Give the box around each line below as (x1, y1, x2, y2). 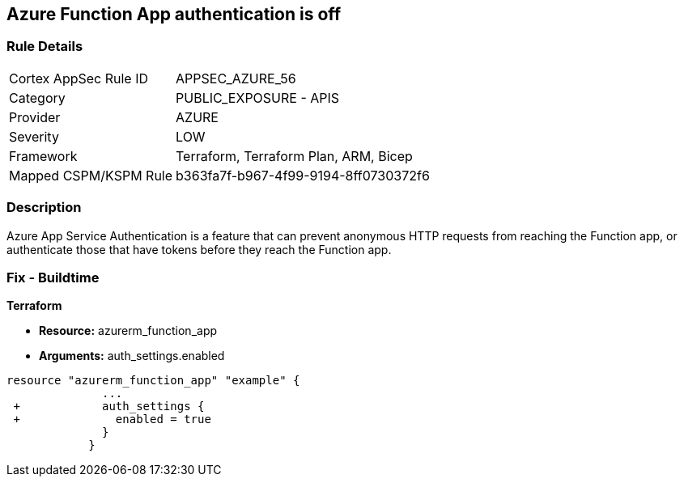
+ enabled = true (13, 413, 211, 426)
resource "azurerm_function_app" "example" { (6, 374, 300, 388)
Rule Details (6, 38, 83, 55)
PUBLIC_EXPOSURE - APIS (176, 89, 340, 106)
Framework (9, 147, 78, 164)
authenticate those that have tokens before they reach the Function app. (6, 242, 392, 256)
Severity (9, 128, 59, 145)
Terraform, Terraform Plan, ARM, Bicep (176, 147, 413, 164)
